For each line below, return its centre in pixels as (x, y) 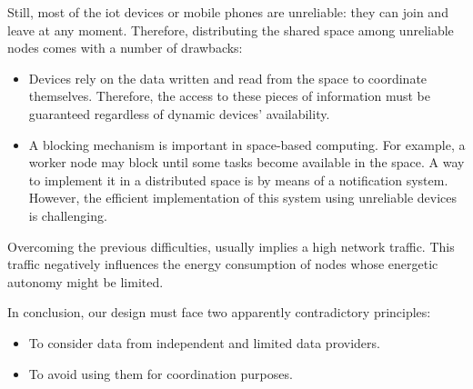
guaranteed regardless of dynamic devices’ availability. (179, 113)
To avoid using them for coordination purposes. (161, 373)
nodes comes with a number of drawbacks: (125, 48)
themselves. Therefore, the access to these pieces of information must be (229, 96)
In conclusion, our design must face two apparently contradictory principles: (219, 312)
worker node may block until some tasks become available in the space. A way (247, 162)
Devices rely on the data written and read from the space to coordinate (228, 78)
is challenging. (68, 215)
